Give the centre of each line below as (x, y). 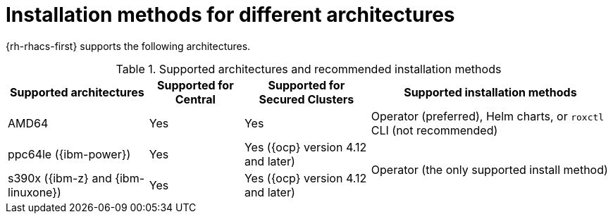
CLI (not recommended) (434, 130)
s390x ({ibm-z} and (60, 178)
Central (195, 99)
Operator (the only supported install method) (489, 169)
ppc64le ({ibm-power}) (69, 154)
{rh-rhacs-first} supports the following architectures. (128, 46)
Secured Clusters (306, 99)
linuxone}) (35, 192)
